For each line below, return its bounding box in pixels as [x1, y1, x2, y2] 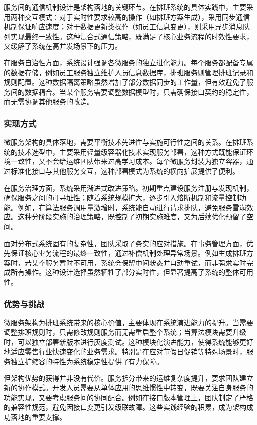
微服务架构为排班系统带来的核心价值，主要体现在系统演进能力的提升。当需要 [4, 317, 253, 327]
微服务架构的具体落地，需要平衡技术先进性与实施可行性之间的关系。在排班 [4, 137, 246, 147]
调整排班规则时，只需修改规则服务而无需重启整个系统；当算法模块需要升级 [4, 327, 246, 337]
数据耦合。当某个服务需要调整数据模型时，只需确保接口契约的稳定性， [24, 86, 253, 97]
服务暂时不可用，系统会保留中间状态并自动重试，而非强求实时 [45, 257, 246, 267]
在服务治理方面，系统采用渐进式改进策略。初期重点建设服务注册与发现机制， [4, 182, 253, 193]
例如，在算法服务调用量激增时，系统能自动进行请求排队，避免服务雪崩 [17, 202, 246, 212]
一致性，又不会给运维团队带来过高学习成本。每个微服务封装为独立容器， [10, 156, 246, 166]
